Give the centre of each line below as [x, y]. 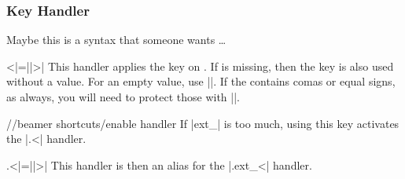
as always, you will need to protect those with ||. [123, 97]
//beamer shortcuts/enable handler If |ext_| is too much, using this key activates [203, 123]
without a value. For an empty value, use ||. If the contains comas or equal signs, [201, 81]
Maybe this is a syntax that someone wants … [116, 40]
